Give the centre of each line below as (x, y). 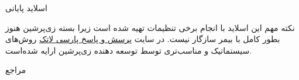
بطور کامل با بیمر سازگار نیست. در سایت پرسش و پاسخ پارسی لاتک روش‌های (143, 39)
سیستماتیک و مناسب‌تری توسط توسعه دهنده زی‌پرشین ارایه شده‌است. (129, 50)
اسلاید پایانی (26, 8)
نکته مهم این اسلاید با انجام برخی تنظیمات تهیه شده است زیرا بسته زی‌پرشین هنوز (150, 27)
